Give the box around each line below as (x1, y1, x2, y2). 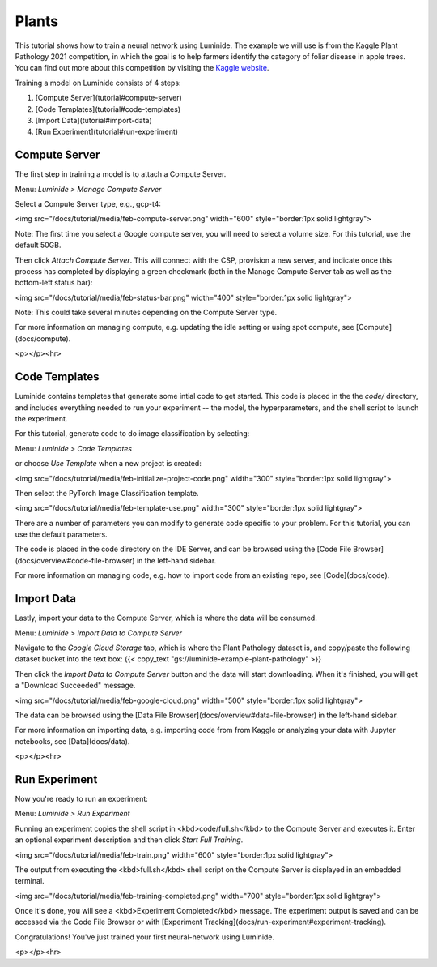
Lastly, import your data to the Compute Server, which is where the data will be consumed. (15, 613, 317, 623)
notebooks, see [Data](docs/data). (15, 736, 130, 746)
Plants (15, 12, 59, 30)
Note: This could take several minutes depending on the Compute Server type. (15, 308, 278, 318)
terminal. (15, 876, 45, 886)
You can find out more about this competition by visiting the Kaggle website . (15, 63, 269, 73)
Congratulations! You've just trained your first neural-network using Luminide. (15, 932, 275, 942)
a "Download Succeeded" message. (15, 681, 136, 691)
